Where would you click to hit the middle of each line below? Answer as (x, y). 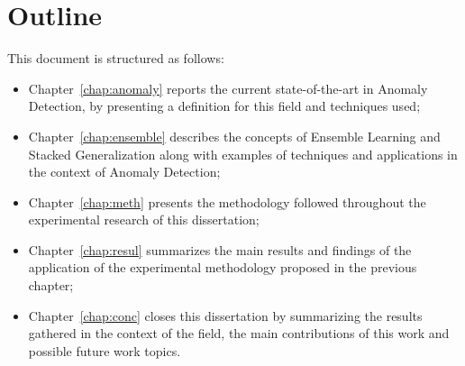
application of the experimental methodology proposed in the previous (223, 267)
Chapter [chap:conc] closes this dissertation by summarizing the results (225, 315)
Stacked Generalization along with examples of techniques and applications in (243, 154)
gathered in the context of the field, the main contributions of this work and (239, 333)
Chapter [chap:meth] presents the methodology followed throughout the (227, 201)
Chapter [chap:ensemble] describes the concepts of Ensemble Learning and (234, 136)
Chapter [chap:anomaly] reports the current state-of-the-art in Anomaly (228, 88)
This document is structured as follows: (116, 58)
